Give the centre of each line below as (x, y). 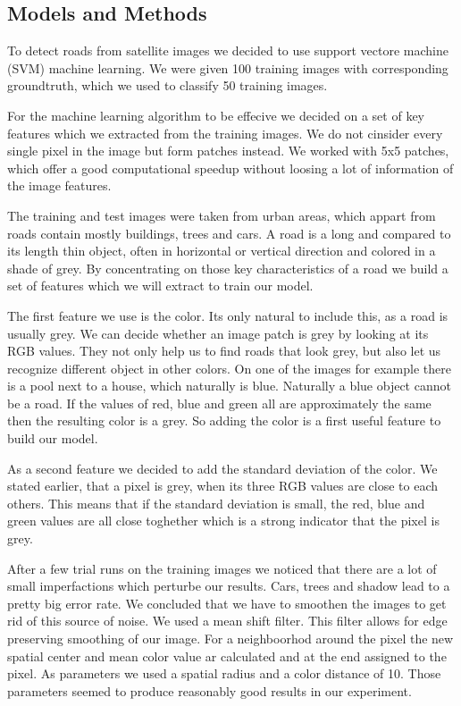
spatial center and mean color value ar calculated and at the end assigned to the (227, 656)
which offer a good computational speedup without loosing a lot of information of (230, 168)
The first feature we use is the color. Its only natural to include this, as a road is (228, 315)
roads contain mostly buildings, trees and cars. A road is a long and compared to (229, 233)
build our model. (53, 438)
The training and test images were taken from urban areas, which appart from (222, 215)
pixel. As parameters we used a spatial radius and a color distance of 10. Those (224, 673)
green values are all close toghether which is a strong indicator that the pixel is (223, 521)
